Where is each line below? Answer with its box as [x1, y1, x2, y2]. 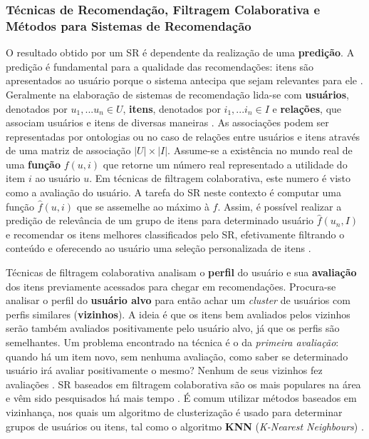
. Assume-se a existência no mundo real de [167, 143, 353, 158]
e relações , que [272, 101, 342, 116]
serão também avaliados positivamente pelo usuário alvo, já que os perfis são [6, 321, 340, 335]
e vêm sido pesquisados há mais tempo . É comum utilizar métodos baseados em [6, 390, 357, 405]
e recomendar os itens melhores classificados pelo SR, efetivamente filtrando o [6, 226, 345, 241]
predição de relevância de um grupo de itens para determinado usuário [6, 213, 314, 228]
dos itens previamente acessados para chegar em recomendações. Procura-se [6, 278, 336, 293]
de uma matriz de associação [6, 143, 131, 158]
